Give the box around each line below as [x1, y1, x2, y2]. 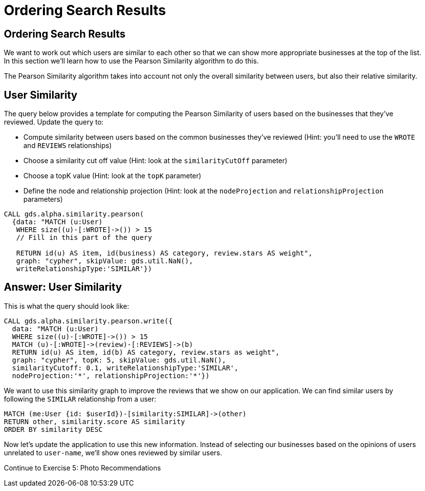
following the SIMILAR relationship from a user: [4, 394, 157, 403]
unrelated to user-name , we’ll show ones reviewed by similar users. [4, 448, 222, 457]
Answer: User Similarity [4, 281, 122, 294]
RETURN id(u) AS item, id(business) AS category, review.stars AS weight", [16, 249, 313, 257]
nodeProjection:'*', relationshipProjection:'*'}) [12, 371, 210, 380]
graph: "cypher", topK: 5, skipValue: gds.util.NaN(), [12, 356, 226, 364]
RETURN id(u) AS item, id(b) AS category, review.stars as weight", [12, 348, 280, 356]
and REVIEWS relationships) [23, 141, 112, 150]
